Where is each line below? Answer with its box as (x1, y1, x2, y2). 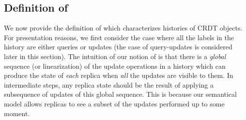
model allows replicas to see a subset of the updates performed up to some (4, 98, 225, 108)
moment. (4, 108, 30, 118)
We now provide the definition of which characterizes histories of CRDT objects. (4, 23, 243, 33)
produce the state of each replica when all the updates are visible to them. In (4, 70, 233, 80)
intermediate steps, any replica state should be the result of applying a (4, 79, 214, 90)
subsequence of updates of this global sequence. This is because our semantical (4, 89, 237, 99)
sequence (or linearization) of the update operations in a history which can (4, 60, 226, 71)
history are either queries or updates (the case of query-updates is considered (4, 42, 232, 52)
